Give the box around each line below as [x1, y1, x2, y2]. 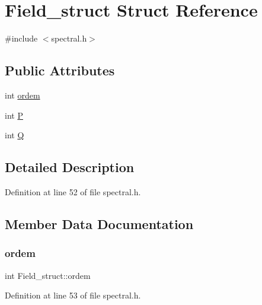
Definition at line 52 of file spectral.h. [5, 185, 141, 198]
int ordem [5, 88, 40, 101]
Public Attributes [5, 61, 115, 80]
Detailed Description [5, 158, 135, 176]
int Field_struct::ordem [5, 269, 91, 281]
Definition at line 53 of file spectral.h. [5, 289, 141, 301]
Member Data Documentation [5, 214, 194, 233]
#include [5, 32, 38, 45]
